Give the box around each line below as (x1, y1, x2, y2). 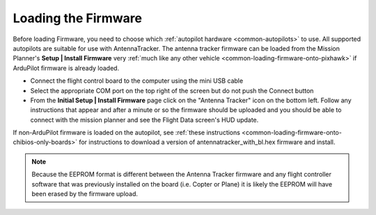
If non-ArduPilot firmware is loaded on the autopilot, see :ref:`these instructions (13, 129, 240, 137)
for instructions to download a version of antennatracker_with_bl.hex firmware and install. (79, 138, 336, 146)
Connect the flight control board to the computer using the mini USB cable (30, 77, 244, 85)
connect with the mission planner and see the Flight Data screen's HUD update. (30, 116, 259, 124)
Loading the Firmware (13, 10, 143, 26)
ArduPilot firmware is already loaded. (13, 63, 120, 72)
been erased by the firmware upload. (31, 190, 139, 198)
